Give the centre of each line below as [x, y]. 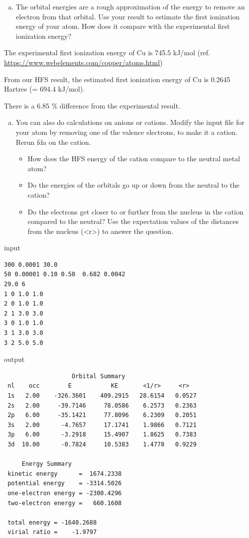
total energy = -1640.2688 [52, 522]
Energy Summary [47, 464]
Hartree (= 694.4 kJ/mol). [45, 89]
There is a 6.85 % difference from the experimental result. [92, 105]
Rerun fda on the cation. [53, 142]
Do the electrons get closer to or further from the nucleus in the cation [135, 211]
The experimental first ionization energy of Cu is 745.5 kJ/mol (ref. [107, 53]
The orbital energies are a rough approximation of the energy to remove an [130, 6]
